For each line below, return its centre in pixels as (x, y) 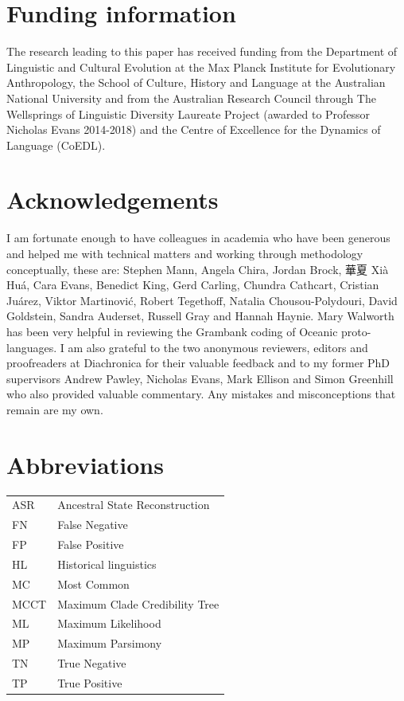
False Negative (93, 525)
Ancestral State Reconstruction (134, 505)
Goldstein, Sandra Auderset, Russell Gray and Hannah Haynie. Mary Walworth (200, 316)
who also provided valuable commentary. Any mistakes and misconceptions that (201, 394)
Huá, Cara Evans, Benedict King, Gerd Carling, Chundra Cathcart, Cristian (193, 285)
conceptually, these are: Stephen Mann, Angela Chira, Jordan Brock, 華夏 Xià (198, 269)
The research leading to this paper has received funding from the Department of (202, 51)
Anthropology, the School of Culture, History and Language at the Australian (196, 82)
